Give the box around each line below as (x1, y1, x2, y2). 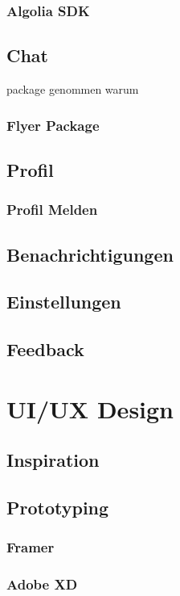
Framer (6, 537, 55, 557)
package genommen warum (6, 81, 139, 98)
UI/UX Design (6, 392, 174, 425)
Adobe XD (6, 574, 78, 594)
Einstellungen (6, 289, 121, 314)
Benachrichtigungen (6, 241, 174, 267)
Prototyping (6, 495, 109, 519)
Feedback (6, 337, 84, 362)
